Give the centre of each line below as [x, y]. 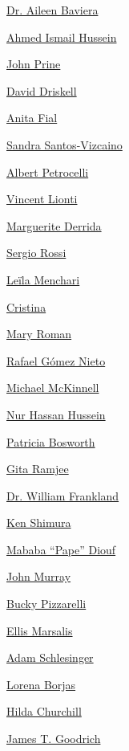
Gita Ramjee [38, 469]
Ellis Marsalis [40, 630]
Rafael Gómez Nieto [56, 360]
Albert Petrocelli [48, 171]
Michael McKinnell [53, 388]
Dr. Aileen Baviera [52, 10]
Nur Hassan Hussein [56, 414]
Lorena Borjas [41, 684]
